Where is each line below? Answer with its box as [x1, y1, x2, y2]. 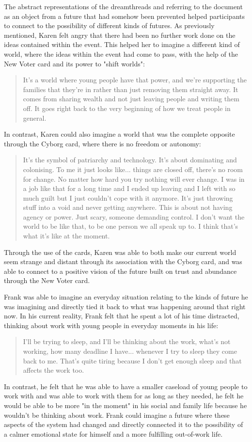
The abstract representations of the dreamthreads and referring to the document [4, 1, 243, 11]
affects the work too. [23, 365, 84, 375]
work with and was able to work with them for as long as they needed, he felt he [4, 391, 244, 401]
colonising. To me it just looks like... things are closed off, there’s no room [23, 164, 243, 174]
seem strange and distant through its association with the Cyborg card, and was [4, 256, 242, 267]
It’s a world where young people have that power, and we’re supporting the [23, 75, 247, 85]
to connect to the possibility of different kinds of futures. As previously [4, 20, 215, 31]
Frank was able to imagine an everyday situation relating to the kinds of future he [4, 292, 248, 302]
